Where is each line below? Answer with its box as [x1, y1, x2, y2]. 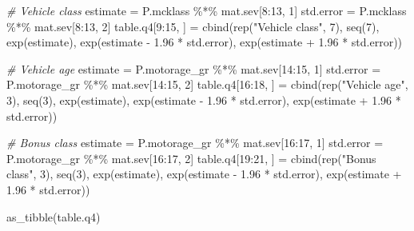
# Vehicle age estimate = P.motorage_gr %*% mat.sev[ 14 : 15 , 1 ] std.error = [6, 60, 381, 77]
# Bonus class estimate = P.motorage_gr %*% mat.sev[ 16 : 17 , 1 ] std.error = [6, 134, 384, 151]
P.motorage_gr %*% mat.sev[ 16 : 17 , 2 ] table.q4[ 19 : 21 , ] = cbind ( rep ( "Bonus [6, 149, 376, 166]
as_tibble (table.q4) [6, 208, 101, 225]
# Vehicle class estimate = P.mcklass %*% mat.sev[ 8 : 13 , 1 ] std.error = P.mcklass [6, 2, 407, 18]
